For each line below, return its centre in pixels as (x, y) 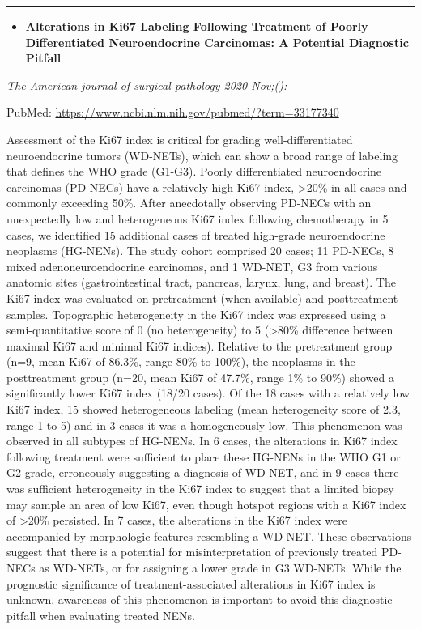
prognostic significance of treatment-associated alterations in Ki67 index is (191, 583)
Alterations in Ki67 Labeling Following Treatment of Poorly (197, 26)
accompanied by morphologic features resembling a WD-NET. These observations (209, 535)
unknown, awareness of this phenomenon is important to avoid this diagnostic (200, 599)
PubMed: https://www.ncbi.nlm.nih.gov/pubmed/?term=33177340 (173, 112)
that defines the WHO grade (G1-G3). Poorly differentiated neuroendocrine (194, 171)
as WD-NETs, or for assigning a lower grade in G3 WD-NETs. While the (220, 567)
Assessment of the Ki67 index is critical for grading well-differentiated (180, 139)
